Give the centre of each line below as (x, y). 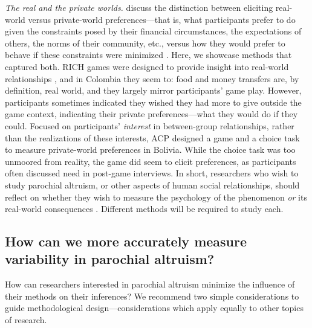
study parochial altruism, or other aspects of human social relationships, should (152, 185)
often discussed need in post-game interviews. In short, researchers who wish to (152, 173)
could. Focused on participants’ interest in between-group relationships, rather (150, 125)
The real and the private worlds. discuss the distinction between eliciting (139, 7)
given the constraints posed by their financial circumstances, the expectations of (153, 31)
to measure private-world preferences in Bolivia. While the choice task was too (150, 150)
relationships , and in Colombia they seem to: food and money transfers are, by (152, 78)
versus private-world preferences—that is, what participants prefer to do (162, 19)
